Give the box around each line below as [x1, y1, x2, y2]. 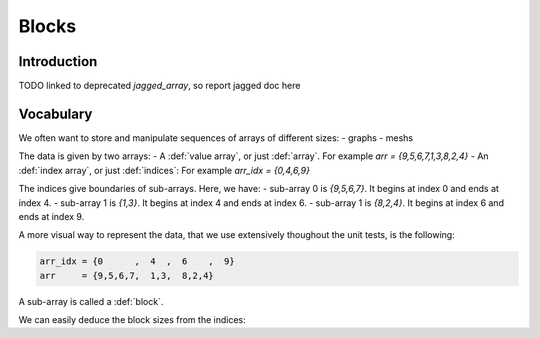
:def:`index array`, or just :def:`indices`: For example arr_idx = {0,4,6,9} [18, 164, 310, 176]
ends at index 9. [18, 210, 85, 222]
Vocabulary [18, 105, 93, 122]
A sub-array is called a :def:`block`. [18, 295, 164, 307]
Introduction [18, 53, 98, 70]
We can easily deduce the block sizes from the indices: [18, 314, 246, 326]
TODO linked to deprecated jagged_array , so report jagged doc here [18, 80, 301, 92]
